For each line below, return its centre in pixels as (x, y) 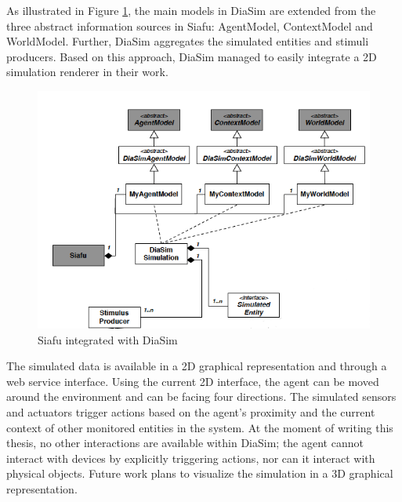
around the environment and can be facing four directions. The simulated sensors (201, 397)
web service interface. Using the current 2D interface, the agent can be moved (193, 381)
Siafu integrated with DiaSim (108, 339)
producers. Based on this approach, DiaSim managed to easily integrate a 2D (192, 56)
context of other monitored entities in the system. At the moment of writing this (200, 427)
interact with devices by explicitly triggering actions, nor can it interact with (191, 458)
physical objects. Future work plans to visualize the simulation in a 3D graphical (200, 473)
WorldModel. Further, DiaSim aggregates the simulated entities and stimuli (188, 41)
